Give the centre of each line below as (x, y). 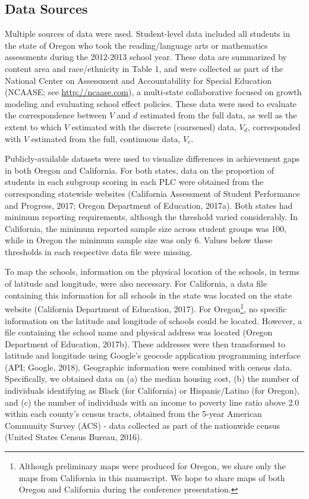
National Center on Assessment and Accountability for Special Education (138, 80)
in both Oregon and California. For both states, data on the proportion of (139, 170)
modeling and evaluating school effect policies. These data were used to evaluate (151, 103)
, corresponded (274, 126)
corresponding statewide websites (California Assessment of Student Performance (152, 193)
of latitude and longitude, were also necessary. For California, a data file (136, 283)
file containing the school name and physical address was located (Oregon (139, 332)
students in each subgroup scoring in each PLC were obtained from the (134, 182)
